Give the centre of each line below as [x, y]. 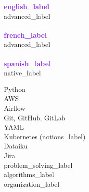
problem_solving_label [38, 165]
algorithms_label [29, 174]
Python [15, 89]
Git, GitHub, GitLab [35, 117]
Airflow [15, 108]
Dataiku [16, 146]
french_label [25, 35]
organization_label [32, 184]
